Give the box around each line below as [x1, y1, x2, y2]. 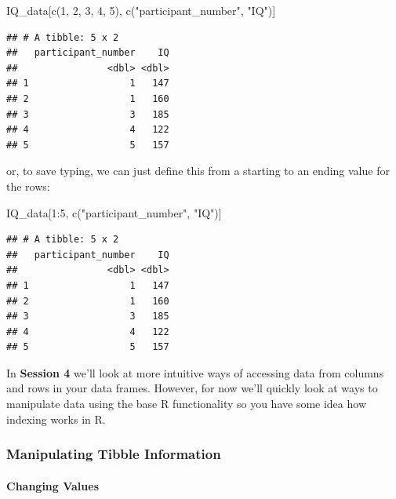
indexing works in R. [6, 410, 106, 427]
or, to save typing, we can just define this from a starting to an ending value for [6, 162, 390, 179]
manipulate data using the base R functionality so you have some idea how [6, 395, 366, 412]
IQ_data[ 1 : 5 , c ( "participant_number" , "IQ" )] [6, 204, 222, 220]
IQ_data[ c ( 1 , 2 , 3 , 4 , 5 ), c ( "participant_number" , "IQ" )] [6, 2, 276, 18]
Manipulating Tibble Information [6, 444, 221, 464]
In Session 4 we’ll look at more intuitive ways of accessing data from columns [6, 364, 384, 381]
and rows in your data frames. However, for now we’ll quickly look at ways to [6, 380, 378, 396]
